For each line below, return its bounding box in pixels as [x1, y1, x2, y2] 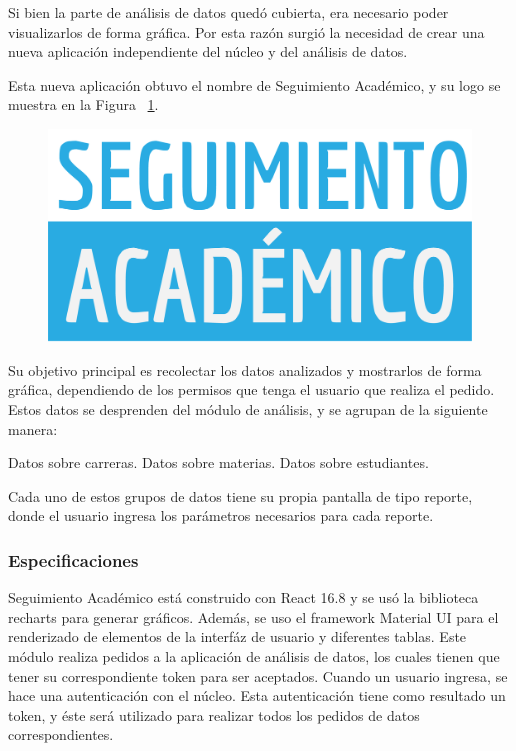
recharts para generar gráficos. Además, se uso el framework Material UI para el [8, 606, 499, 627]
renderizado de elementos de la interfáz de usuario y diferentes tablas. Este [8, 626, 467, 647]
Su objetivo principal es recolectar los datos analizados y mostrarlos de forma [8, 359, 482, 380]
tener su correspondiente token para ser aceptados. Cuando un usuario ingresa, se [8, 665, 508, 686]
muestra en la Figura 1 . [8, 94, 159, 115]
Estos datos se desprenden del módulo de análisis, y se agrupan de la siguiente [8, 398, 488, 419]
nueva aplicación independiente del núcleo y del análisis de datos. [8, 41, 408, 62]
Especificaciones [8, 547, 139, 572]
